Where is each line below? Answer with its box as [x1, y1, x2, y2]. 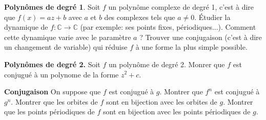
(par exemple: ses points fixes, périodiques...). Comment [80, 22, 256, 32]
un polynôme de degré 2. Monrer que [109, 58, 225, 69]
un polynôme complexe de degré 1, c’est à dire [108, 2, 254, 12]
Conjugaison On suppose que [4, 86, 101, 97]
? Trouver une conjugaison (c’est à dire [139, 31, 262, 42]
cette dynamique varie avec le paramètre [4, 31, 131, 42]
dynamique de [4, 22, 48, 32]
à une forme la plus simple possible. [135, 42, 248, 52]
